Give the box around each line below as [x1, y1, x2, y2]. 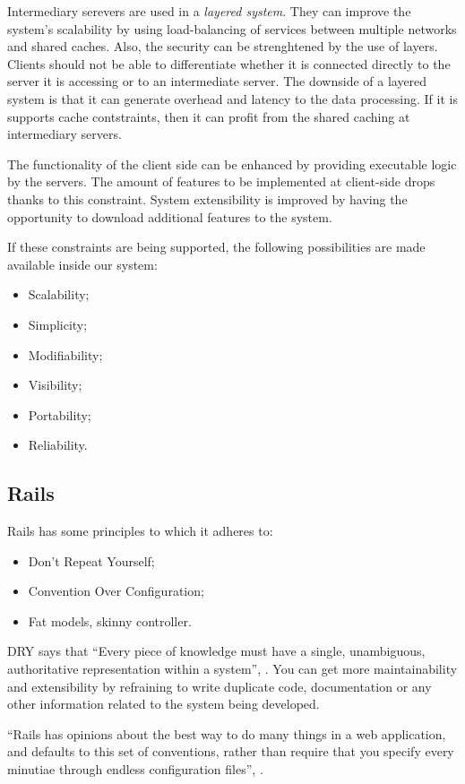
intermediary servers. [7, 125, 122, 143]
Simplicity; [28, 314, 88, 333]
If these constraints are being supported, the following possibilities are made [7, 237, 426, 256]
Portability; [28, 405, 91, 424]
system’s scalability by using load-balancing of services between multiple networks [7, 19, 457, 38]
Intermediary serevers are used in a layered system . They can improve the [7, 2, 411, 20]
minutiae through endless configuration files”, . [7, 760, 263, 779]
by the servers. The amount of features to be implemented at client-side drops [7, 172, 435, 191]
